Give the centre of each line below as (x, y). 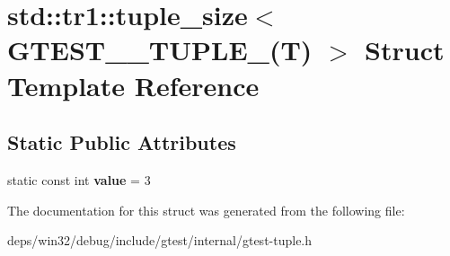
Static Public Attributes (122, 142)
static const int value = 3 (79, 179)
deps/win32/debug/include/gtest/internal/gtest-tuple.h (160, 240)
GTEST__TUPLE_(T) (160, 50)
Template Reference (133, 85)
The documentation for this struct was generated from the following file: (206, 210)
